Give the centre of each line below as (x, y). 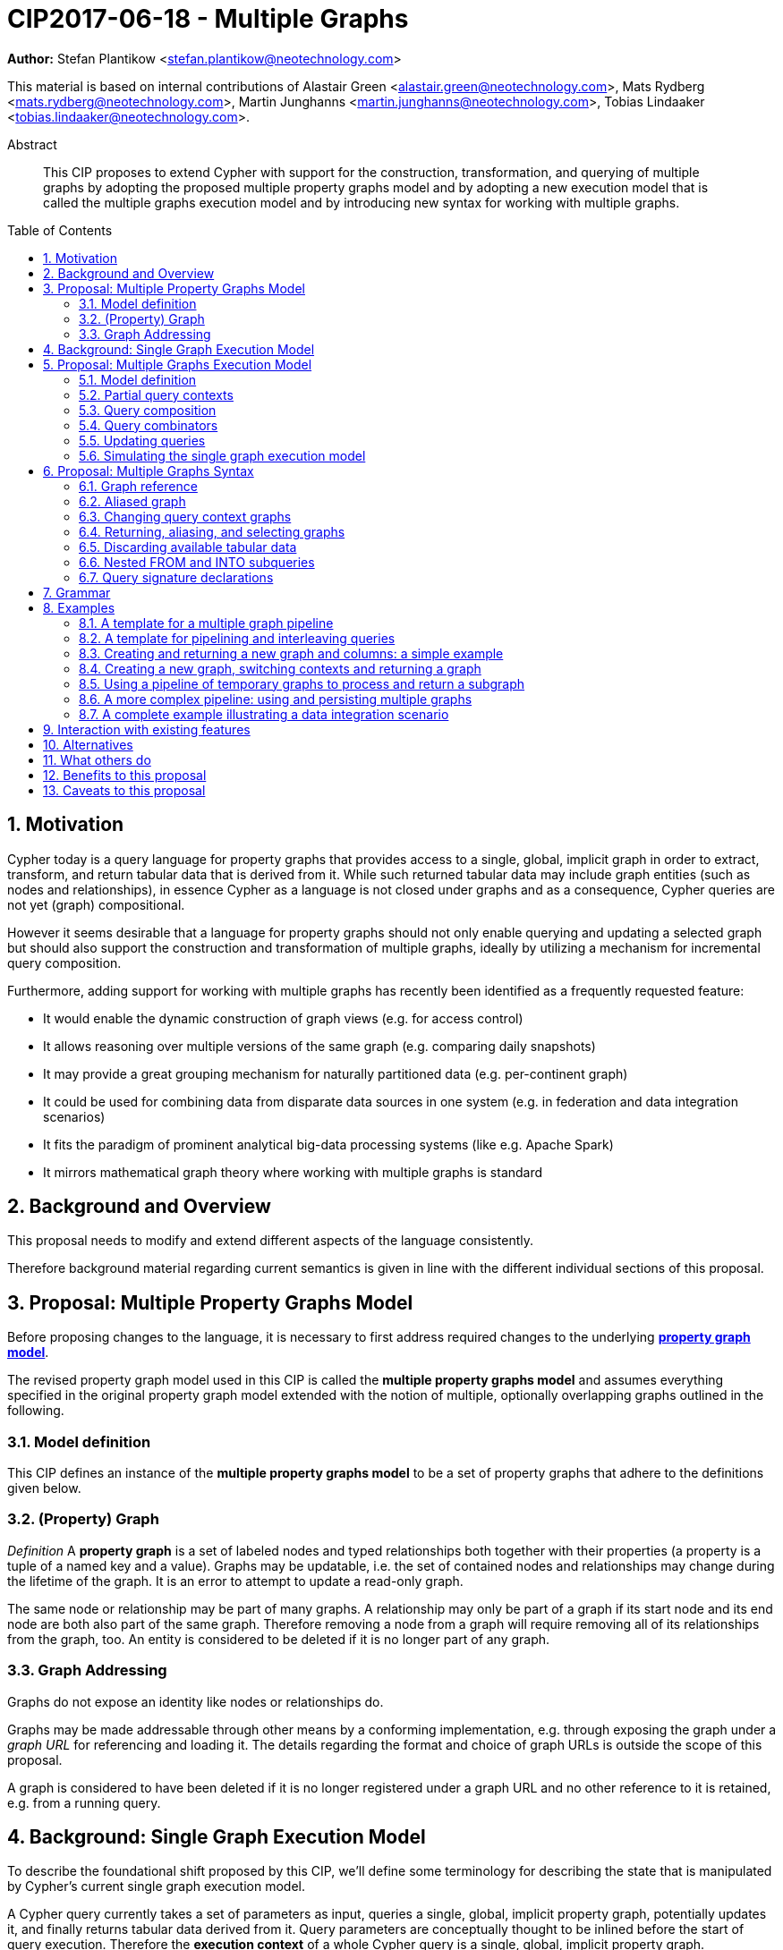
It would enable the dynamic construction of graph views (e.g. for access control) (283, 1018)
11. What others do (97, 759)
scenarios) (74, 1116)
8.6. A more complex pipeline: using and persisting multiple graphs (276, 699)
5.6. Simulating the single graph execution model (222, 455)
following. (36, 1411)
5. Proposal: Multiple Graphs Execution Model (178, 364)
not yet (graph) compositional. (96, 904)
